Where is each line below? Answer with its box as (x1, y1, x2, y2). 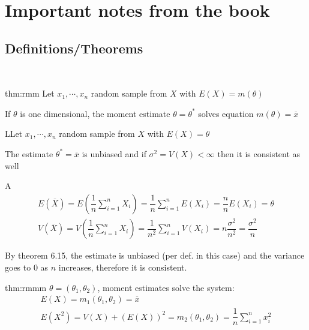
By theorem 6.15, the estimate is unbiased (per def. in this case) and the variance (5, 249, 305, 262)
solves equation (198, 107, 254, 119)
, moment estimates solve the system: (97, 281, 235, 293)
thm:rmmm (5, 281, 47, 293)
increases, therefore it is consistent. (58, 260, 187, 273)
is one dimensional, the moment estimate (20, 107, 170, 119)
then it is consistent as (217, 147, 301, 160)
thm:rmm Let (5, 87, 55, 100)
